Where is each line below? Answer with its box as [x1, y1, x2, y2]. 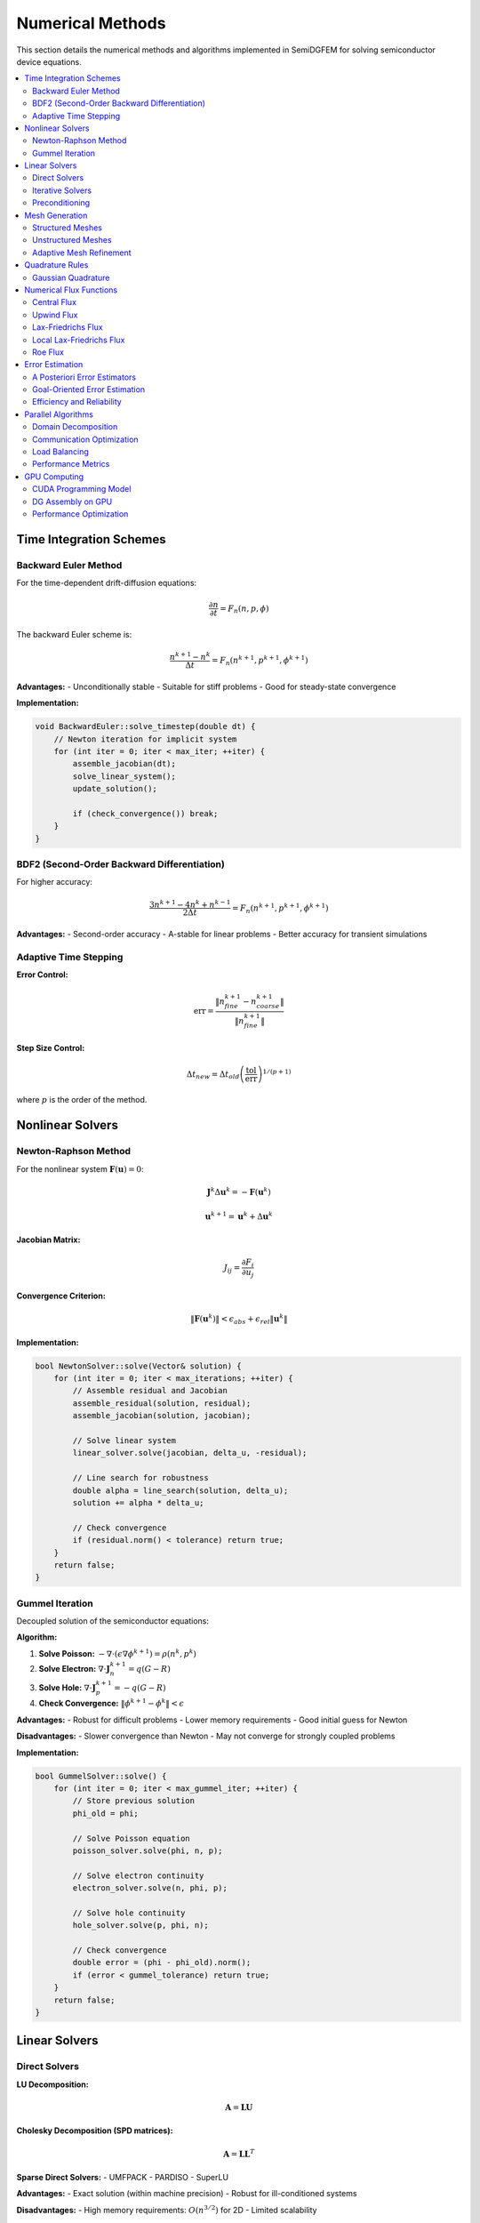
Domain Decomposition [32, 421, 118, 432]
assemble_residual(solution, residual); [72, 1398, 252, 1408]
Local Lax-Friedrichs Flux [32, 334, 125, 345]
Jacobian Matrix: [16, 1234, 81, 1245]
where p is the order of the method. [16, 1095, 148, 1105]
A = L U [225, 2102, 253, 2112]
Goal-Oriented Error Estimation [32, 384, 146, 395]
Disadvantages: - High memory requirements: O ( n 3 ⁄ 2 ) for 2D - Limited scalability [16, 2203, 317, 2215]
